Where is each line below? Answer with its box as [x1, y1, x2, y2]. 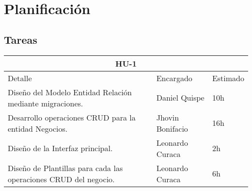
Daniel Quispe [156, 92, 205, 104]
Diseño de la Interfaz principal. [8, 142, 113, 154]
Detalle [8, 72, 32, 84]
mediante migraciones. [8, 97, 83, 109]
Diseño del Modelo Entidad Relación [8, 86, 132, 98]
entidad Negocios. [8, 122, 68, 134]
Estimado [212, 72, 244, 84]
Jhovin [156, 111, 179, 123]
